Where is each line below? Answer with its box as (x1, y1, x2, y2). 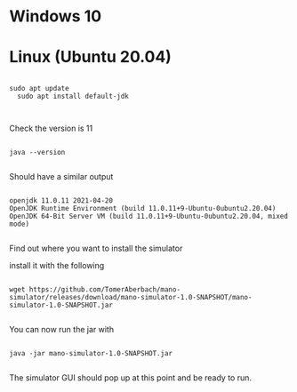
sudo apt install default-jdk (17, 92, 129, 101)
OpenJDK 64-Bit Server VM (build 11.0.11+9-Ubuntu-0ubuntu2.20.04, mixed (9, 212, 289, 221)
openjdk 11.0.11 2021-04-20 (9, 196, 114, 205)
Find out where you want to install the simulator (9, 243, 183, 254)
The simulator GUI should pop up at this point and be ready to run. (9, 372, 252, 383)
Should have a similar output (9, 172, 114, 182)
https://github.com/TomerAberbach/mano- (28, 285, 181, 294)
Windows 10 (9, 6, 102, 27)
